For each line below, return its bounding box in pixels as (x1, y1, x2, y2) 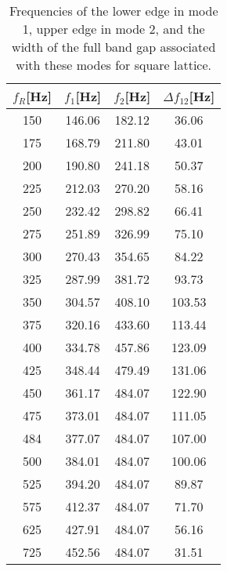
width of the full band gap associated (12, 38, 216, 56)
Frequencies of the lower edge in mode (9, 2, 218, 20)
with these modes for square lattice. (16, 56, 212, 74)
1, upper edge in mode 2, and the (22, 20, 205, 38)
